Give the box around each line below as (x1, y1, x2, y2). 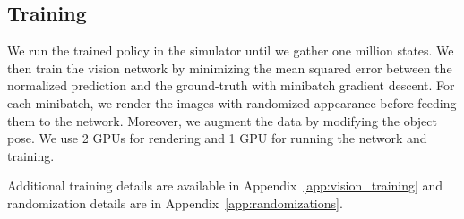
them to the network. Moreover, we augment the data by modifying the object (7, 111, 437, 130)
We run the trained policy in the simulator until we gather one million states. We (7, 41, 454, 60)
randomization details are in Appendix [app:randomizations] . (7, 193, 343, 212)
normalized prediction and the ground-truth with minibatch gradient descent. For (7, 76, 455, 95)
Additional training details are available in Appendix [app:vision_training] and (7, 176, 443, 195)
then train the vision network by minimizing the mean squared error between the (7, 58, 452, 77)
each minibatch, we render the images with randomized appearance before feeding (7, 93, 457, 112)
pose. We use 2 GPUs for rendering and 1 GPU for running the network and (7, 129, 427, 147)
